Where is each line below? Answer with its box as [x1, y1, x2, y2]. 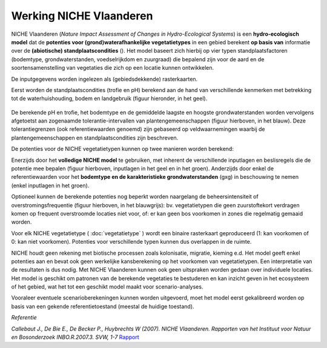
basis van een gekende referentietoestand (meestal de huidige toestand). [11, 303, 194, 310]
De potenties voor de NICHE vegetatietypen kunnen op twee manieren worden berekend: [11, 146, 234, 153]
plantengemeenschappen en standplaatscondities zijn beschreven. [11, 134, 179, 141]
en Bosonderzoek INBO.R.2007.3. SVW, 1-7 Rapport [11, 333, 139, 341]
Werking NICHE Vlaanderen [11, 9, 153, 22]
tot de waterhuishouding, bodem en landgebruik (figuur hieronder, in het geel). [11, 95, 208, 102]
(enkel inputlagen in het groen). [11, 182, 90, 189]
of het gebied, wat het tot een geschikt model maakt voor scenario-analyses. [11, 283, 203, 290]
